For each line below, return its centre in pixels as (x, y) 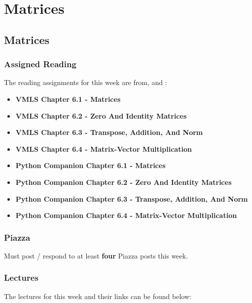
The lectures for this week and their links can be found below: (98, 296)
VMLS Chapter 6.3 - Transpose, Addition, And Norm (109, 132)
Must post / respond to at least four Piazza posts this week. (96, 255)
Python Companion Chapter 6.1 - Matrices (90, 165)
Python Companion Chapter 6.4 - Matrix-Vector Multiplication (126, 215)
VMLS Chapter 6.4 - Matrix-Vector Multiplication (104, 149)
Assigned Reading (40, 64)
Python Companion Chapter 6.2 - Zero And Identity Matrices (124, 182)
